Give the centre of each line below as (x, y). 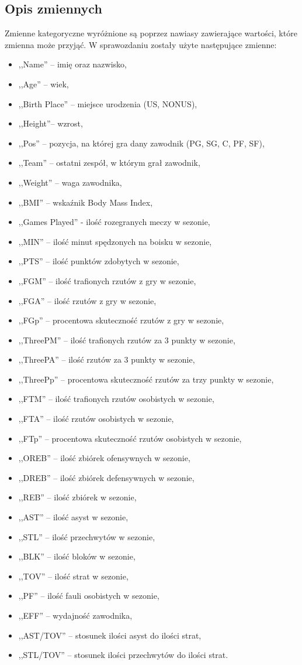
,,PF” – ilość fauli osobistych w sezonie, (89, 596)
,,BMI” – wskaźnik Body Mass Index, (86, 202)
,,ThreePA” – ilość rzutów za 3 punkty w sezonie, (107, 359)
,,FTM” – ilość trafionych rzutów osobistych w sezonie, (116, 399)
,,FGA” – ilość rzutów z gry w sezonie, (87, 300)
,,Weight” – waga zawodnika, (70, 182)
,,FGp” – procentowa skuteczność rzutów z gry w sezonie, (121, 320)
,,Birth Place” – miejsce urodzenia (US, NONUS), (108, 103)
